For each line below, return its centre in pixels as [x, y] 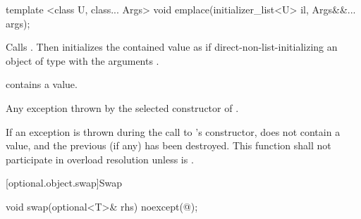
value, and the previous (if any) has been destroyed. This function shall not [169, 145]
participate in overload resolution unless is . [100, 159]
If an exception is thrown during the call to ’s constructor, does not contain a [173, 131]
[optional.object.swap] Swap [64, 183]
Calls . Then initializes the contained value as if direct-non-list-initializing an [172, 47]
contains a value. [42, 84]
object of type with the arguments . [82, 60]
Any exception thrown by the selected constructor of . [122, 107]
